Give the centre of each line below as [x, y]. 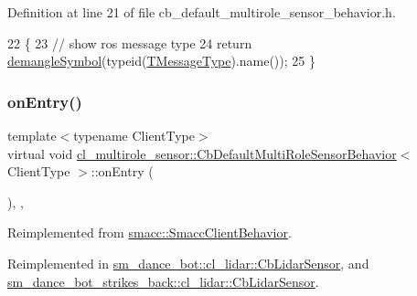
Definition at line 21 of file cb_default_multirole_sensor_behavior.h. [202, 12]
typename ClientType [134, 135]
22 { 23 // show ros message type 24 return [130, 42]
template [32, 135]
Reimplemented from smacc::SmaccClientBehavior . [150, 233]
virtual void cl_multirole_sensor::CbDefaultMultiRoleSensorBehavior [202, 153]
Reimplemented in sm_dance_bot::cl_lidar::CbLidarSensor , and [188, 263]
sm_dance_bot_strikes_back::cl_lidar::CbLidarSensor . [163, 281]
